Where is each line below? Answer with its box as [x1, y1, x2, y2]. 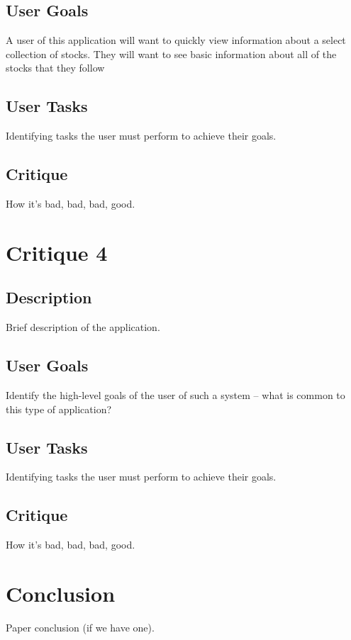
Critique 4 [6, 237, 108, 266]
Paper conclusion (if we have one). [6, 619, 155, 634]
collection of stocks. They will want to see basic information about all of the [6, 46, 337, 61]
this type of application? [6, 401, 112, 416]
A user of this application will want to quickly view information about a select [6, 33, 346, 47]
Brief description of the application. [6, 320, 160, 335]
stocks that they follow [6, 60, 105, 75]
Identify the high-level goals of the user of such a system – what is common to [6, 387, 345, 402]
